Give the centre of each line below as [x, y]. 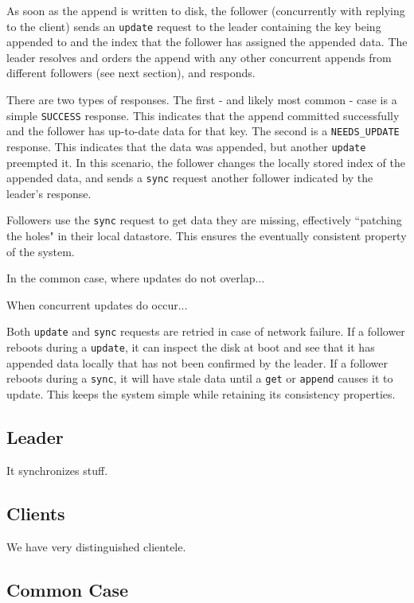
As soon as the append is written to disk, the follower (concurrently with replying [206, 10]
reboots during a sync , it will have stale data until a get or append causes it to [200, 378]
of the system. [41, 251]
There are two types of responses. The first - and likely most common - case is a [202, 100]
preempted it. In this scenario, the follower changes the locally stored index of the [206, 162]
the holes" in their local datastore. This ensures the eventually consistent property [207, 236]
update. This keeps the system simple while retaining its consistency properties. [201, 394]
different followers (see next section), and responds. [131, 73]
